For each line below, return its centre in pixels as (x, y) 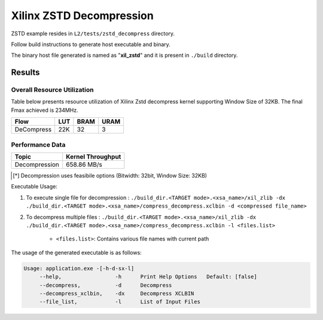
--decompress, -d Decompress (106, 285)
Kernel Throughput (94, 157)
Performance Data (38, 145)
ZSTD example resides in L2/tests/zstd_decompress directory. (93, 33)
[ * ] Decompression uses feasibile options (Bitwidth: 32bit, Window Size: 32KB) (110, 176)
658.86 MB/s (84, 164)
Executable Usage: (34, 187)
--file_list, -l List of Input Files (120, 302)
